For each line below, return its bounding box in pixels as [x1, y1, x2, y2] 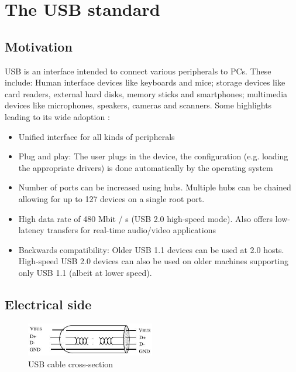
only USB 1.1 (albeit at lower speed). [18, 266, 152, 278]
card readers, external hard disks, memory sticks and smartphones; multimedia [5, 87, 288, 100]
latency [18, 224, 44, 236]
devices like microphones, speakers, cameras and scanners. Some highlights [5, 99, 272, 111]
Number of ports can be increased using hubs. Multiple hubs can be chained [18, 181, 291, 193]
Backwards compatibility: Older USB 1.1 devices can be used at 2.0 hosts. [18, 243, 284, 255]
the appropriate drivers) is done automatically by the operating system [18, 161, 273, 173]
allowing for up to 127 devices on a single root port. [18, 192, 205, 204]
